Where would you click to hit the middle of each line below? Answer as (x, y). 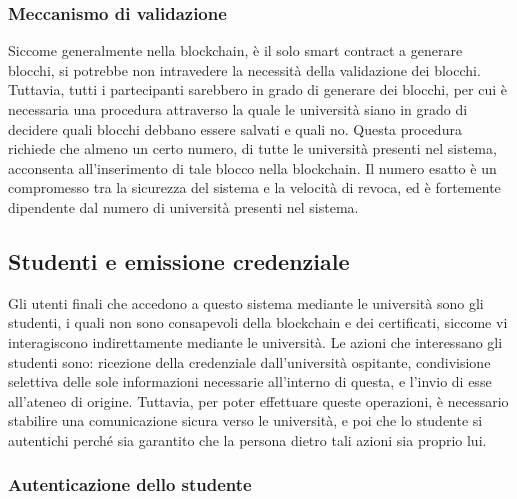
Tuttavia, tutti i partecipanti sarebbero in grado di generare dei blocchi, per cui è (257, 89)
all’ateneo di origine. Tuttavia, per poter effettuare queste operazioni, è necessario (258, 400)
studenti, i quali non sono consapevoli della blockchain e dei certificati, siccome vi (258, 322)
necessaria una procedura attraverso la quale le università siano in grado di (238, 109)
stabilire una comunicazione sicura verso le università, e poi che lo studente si (245, 420)
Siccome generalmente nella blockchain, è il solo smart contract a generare (235, 50)
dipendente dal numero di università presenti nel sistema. (183, 206)
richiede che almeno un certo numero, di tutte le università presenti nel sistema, (252, 148)
